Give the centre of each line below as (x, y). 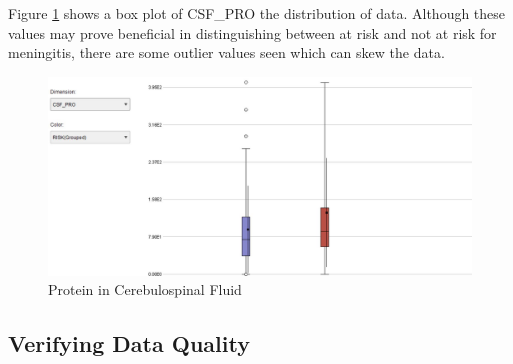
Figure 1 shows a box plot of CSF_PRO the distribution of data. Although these (257, 13)
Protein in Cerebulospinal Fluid (145, 289)
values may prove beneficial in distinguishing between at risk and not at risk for (252, 32)
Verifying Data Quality (129, 343)
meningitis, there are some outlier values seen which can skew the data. (226, 52)
